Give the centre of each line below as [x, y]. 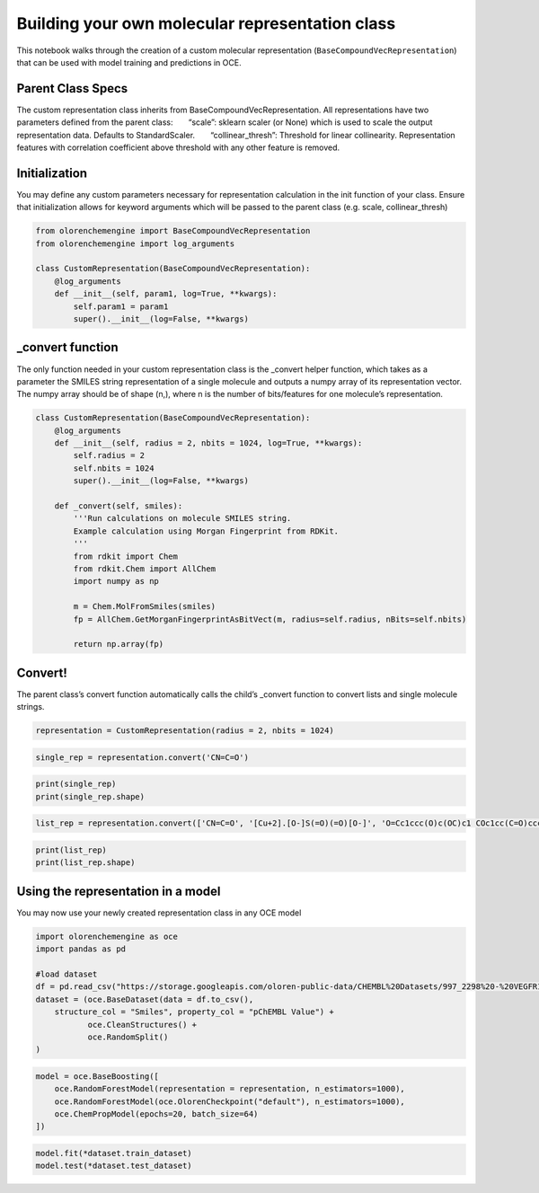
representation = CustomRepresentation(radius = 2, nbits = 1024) [185, 731]
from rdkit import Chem [126, 556]
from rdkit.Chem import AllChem [144, 569]
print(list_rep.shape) [85, 863]
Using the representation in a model [119, 891]
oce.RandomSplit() [128, 1037]
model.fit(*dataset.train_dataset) [114, 1153]
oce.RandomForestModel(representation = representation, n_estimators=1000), [230, 1089]
